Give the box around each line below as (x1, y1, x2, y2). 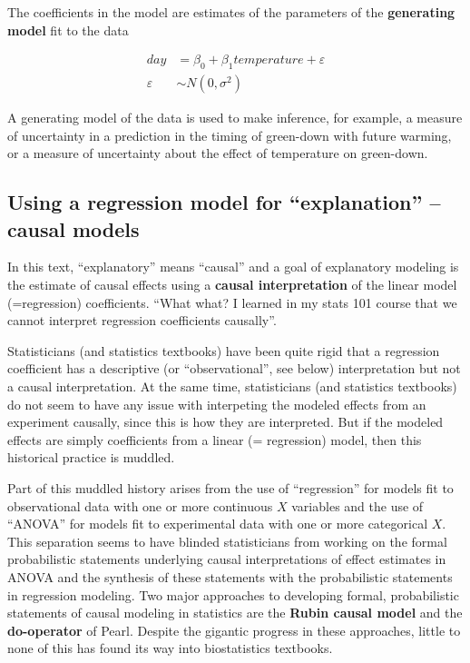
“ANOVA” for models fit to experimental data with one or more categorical (7, 514, 428, 533)
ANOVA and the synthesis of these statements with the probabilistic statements (7, 567, 453, 586)
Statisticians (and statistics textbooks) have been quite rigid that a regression (7, 341, 440, 360)
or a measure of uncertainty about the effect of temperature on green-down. (7, 143, 428, 163)
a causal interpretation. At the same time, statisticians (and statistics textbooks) (7, 376, 457, 395)
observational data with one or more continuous (7, 496, 273, 515)
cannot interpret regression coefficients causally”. (7, 311, 277, 330)
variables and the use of (291, 496, 424, 515)
